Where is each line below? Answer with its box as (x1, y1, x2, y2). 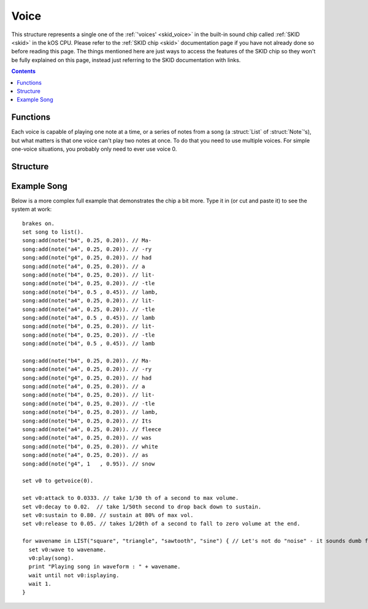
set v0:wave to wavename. (28, 546, 107, 553)
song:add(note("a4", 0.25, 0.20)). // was (22, 434, 152, 442)
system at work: (11, 205, 52, 213)
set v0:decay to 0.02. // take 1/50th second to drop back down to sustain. (22, 503, 262, 510)
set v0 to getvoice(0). (22, 477, 94, 485)
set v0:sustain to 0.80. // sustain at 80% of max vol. (22, 511, 194, 518)
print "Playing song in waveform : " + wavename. (28, 563, 181, 570)
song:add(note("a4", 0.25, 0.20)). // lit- (22, 297, 155, 304)
